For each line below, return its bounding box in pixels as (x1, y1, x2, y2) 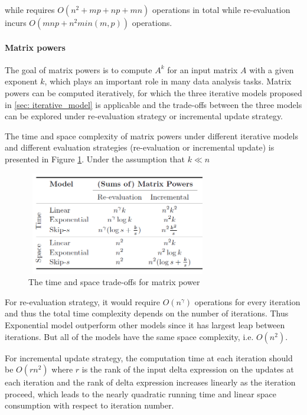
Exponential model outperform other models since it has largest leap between (5, 319, 285, 331)
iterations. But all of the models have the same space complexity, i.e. (5, 330, 254, 342)
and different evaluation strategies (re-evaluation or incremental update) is (5, 141, 275, 153)
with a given (249, 63, 294, 76)
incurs (5, 17, 27, 28)
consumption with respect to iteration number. (5, 399, 174, 411)
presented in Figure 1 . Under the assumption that (5, 152, 185, 165)
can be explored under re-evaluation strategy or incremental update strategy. (5, 110, 283, 122)
